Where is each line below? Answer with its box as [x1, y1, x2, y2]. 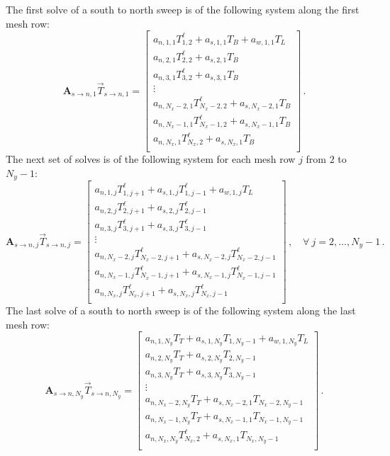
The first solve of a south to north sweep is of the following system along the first [6, 2, 360, 16]
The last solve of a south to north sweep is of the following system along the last [6, 303, 356, 318]
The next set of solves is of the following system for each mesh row [6, 152, 296, 166]
